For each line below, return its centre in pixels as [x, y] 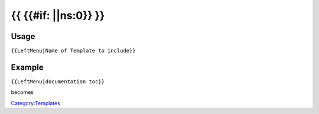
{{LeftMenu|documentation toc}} [58, 82]
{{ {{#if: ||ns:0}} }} [58, 15]
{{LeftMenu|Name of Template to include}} [73, 51]
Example [27, 67]
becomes [22, 92]
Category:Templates [35, 103]
